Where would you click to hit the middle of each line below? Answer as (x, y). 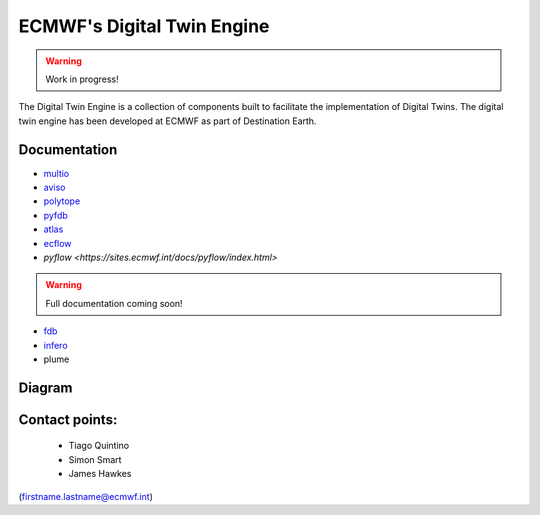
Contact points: (68, 419)
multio (56, 173)
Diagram (45, 387)
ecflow (57, 243)
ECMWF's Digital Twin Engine (144, 26)
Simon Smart (95, 459)
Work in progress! (82, 79)
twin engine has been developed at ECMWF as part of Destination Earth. (167, 121)
